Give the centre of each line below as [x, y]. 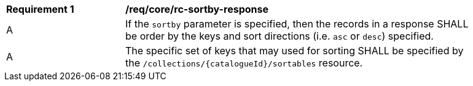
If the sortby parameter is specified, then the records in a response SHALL [297, 24]
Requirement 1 [40, 9]
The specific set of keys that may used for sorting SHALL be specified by [295, 51]
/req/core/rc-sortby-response [197, 9]
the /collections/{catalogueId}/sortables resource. [244, 63]
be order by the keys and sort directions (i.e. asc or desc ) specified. [279, 36]
